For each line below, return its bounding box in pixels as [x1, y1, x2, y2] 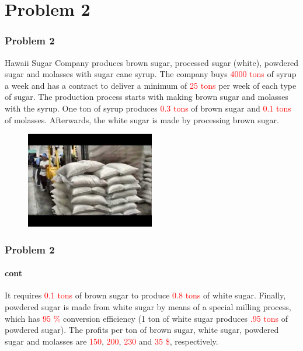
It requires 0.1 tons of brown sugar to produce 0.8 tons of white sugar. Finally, [5, 289, 286, 301]
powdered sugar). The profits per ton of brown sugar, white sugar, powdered [5, 324, 279, 336]
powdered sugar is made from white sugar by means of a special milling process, [5, 300, 291, 312]
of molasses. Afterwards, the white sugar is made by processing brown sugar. [5, 113, 279, 126]
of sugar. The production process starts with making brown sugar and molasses [5, 91, 288, 103]
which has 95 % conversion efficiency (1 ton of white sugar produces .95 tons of [5, 312, 288, 324]
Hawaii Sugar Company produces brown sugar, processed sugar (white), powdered [5, 56, 299, 68]
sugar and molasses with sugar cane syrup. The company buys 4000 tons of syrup [5, 68, 297, 80]
